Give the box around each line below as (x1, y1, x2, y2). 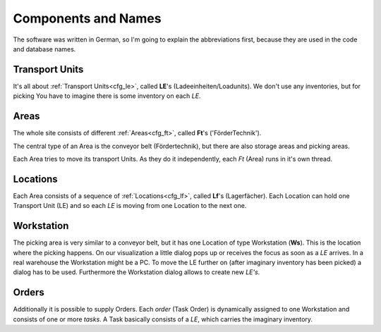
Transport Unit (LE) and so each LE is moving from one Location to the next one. (13, 202, 247, 210)
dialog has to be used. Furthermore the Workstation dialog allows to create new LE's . (13, 268, 260, 276)
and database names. (13, 44, 76, 53)
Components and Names (13, 11, 162, 26)
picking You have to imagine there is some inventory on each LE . (13, 92, 201, 100)
